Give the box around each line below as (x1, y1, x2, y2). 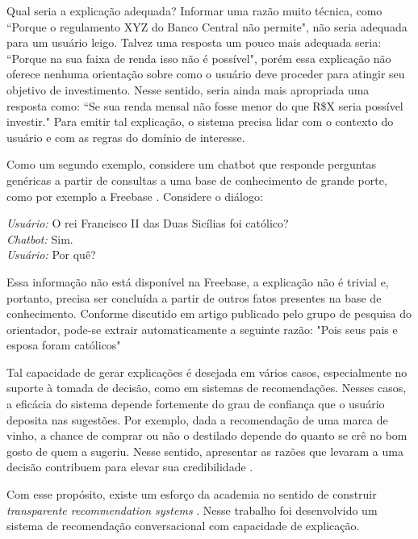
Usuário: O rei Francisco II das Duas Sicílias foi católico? (6, 215, 289, 232)
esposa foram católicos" (6, 336, 121, 353)
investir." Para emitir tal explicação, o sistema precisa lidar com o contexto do (6, 113, 394, 130)
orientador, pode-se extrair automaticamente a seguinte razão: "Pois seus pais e (6, 320, 398, 337)
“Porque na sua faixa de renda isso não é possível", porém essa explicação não (6, 49, 391, 66)
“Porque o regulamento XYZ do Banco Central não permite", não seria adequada (6, 18, 408, 35)
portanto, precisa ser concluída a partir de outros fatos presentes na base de (6, 289, 382, 306)
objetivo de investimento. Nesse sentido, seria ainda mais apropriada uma (6, 81, 370, 98)
